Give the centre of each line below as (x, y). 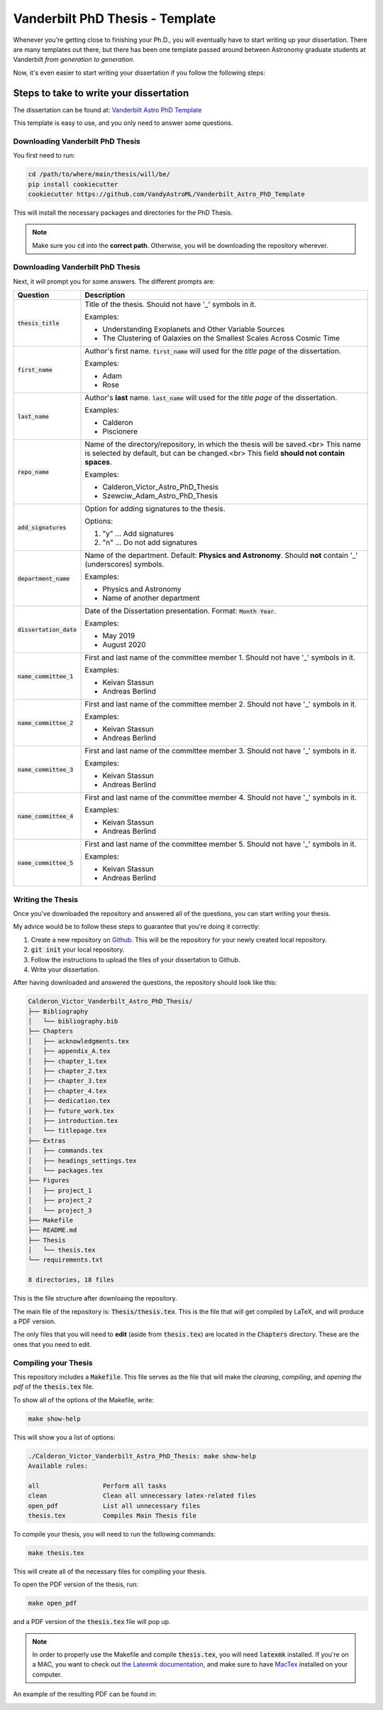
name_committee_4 (45, 816)
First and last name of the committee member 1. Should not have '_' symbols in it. (220, 657)
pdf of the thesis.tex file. (54, 1387)
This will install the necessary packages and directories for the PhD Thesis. (123, 213)
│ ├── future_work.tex (71, 1111)
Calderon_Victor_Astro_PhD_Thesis (161, 487)
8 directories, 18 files (71, 1280)
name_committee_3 (45, 769)
